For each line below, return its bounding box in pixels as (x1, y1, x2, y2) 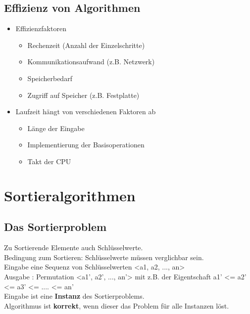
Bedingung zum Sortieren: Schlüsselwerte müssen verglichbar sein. (4, 252, 204, 262)
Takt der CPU (27, 156, 71, 166)
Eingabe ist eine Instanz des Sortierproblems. (4, 291, 145, 301)
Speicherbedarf (27, 73, 72, 83)
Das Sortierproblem (4, 219, 107, 234)
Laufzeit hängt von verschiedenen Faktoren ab (15, 106, 156, 117)
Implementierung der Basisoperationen (27, 139, 145, 150)
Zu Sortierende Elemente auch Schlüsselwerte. (4, 242, 143, 253)
